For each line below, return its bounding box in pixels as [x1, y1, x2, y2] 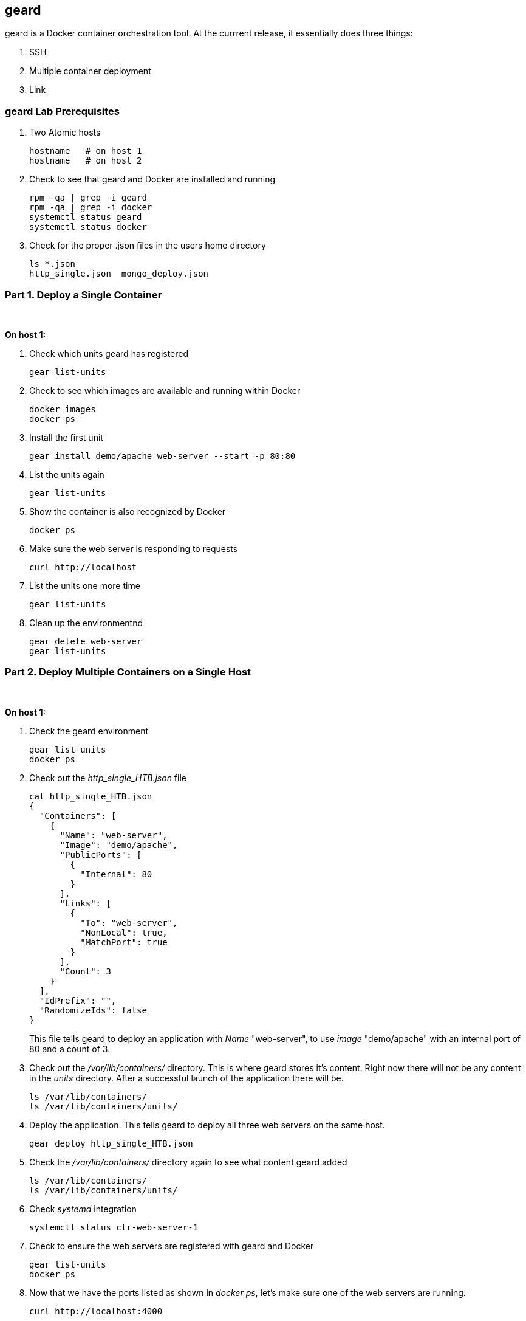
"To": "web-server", [80, 917, 178, 928]
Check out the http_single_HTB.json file [29, 772, 186, 783]
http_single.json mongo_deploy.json [29, 269, 209, 279]
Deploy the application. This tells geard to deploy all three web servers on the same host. [29, 1119, 385, 1130]
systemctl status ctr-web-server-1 [29, 1222, 199, 1232]
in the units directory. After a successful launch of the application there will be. [29, 1072, 344, 1083]
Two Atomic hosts [29, 127, 101, 138]
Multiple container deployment [29, 66, 151, 77]
